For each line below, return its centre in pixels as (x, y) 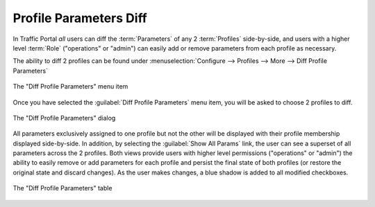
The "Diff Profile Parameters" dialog (64, 118)
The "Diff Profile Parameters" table (62, 188)
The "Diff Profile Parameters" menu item (70, 87)
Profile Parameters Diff (80, 18)
